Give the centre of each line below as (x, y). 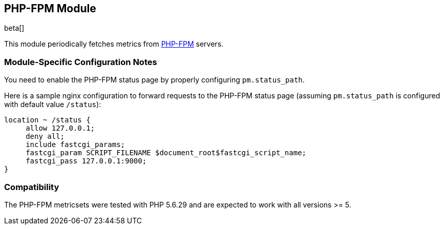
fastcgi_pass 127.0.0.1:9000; (86, 161)
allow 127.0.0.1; (60, 128)
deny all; (45, 137)
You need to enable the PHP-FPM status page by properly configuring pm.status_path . (154, 80)
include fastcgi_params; (76, 145)
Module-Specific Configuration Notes (81, 62)
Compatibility (32, 187)
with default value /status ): (53, 105)
